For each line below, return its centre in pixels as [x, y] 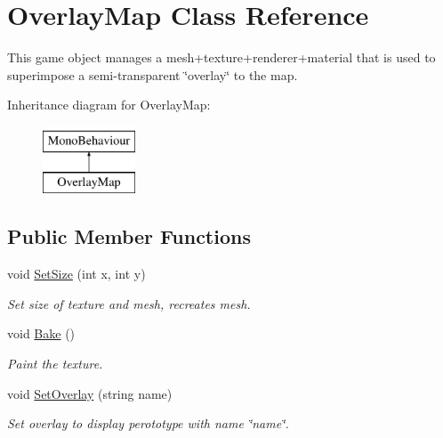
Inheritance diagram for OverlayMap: [109, 105]
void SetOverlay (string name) [90, 393]
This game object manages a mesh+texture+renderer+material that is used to [221, 57]
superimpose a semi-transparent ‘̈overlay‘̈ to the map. [153, 74]
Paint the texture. [55, 364]
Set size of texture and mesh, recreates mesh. [129, 303]
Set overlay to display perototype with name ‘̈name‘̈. [148, 423]
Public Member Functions [129, 236]
